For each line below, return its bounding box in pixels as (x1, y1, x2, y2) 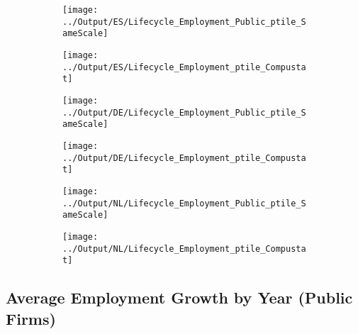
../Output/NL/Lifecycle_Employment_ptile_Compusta (62, 243, 306, 254)
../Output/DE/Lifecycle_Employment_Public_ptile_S (62, 107, 306, 118)
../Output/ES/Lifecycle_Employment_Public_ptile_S (62, 16, 306, 27)
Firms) (6, 307, 56, 329)
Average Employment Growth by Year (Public (6, 286, 353, 308)
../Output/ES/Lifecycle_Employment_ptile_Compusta (62, 62, 306, 72)
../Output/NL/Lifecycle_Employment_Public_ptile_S (62, 198, 306, 208)
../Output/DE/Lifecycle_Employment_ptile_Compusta (62, 152, 306, 163)
